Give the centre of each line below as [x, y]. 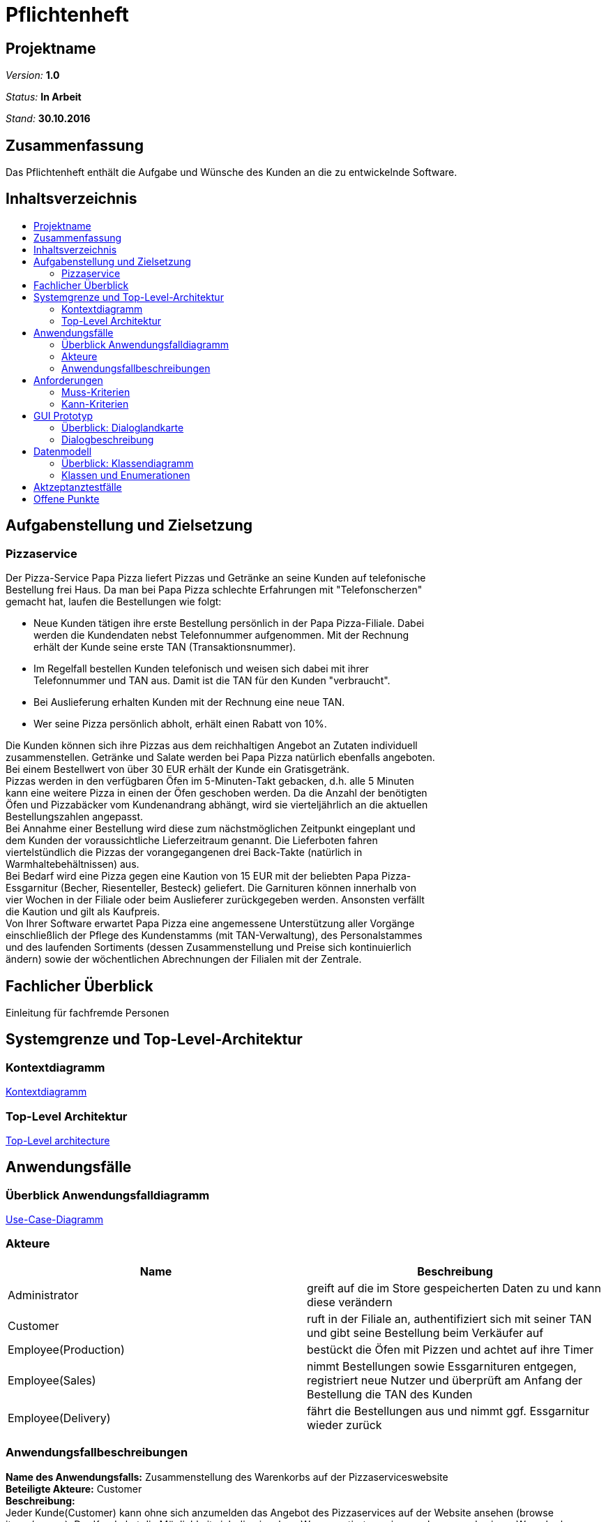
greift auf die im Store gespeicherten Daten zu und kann [454, 1288]
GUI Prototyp [63, 415]
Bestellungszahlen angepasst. [75, 817]
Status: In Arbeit [44, 97]
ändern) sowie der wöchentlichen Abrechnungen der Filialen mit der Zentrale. [184, 959]
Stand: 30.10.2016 [48, 119]
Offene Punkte [67, 498]
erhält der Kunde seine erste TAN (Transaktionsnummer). [165, 647]
